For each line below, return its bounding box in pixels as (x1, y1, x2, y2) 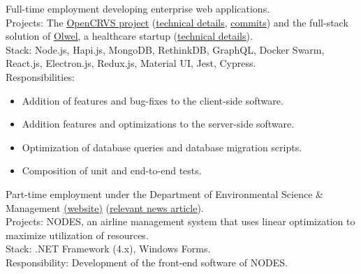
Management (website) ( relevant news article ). (6, 200, 204, 215)
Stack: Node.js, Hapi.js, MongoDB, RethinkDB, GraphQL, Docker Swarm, (6, 42, 325, 56)
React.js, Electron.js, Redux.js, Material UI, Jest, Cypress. (6, 56, 256, 70)
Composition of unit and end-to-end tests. (22, 163, 202, 178)
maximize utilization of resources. (6, 227, 149, 242)
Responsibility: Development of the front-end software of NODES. (6, 254, 288, 269)
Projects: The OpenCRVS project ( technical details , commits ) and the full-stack (6, 15, 348, 29)
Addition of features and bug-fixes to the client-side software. (22, 93, 283, 107)
